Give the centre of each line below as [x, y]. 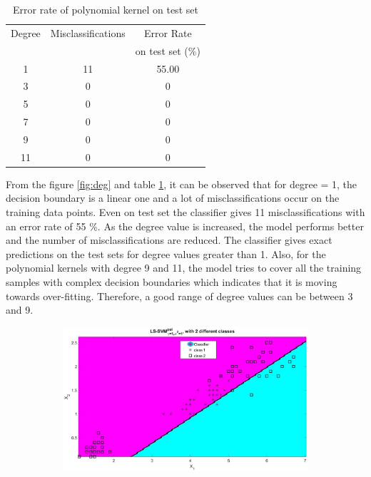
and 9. [20, 310]
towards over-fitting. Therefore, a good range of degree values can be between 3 [179, 296]
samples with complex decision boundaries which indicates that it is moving [172, 282]
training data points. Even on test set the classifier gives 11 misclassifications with [185, 212]
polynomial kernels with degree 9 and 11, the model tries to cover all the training [184, 268]
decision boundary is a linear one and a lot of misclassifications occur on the [173, 198]
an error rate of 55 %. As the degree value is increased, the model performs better [185, 226]
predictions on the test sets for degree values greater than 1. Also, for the [166, 253]
